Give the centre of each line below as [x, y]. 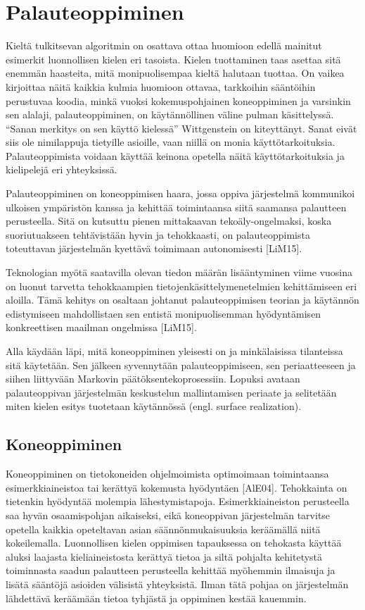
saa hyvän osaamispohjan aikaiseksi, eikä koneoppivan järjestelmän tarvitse [168, 515]
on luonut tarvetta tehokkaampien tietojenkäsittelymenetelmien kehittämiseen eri [181, 286]
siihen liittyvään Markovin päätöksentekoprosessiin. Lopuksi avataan [153, 379]
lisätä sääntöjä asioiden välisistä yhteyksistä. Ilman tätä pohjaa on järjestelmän [177, 584]
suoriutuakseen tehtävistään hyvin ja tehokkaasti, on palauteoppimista [158, 234]
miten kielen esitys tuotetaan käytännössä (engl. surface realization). [154, 406]
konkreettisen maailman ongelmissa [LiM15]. [101, 327]
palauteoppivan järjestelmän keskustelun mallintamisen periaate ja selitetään [171, 392]
